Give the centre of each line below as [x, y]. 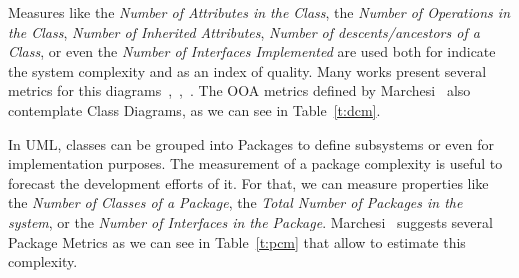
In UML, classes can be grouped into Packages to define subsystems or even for [251, 143]
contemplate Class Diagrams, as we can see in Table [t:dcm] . [194, 109]
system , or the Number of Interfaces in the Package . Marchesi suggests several [250, 221]
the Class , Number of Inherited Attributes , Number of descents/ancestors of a [244, 31]
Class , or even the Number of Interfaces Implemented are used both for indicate [252, 51]
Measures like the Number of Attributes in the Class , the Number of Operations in [259, 12]
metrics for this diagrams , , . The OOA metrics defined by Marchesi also [239, 90]
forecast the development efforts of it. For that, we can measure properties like [248, 182]
